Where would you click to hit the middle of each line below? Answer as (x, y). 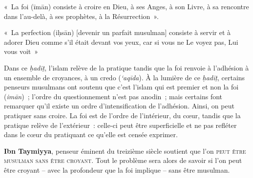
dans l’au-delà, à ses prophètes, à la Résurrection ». (81, 16)
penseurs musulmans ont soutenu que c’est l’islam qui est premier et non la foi (121, 87)
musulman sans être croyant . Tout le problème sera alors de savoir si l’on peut (123, 160)
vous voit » (21, 51)
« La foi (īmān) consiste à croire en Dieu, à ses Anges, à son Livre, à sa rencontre (126, 6)
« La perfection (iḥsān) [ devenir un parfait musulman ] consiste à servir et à (117, 32)
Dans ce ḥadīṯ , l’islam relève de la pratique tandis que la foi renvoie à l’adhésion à (126, 67)
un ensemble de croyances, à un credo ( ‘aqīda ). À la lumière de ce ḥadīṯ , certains (125, 77)
